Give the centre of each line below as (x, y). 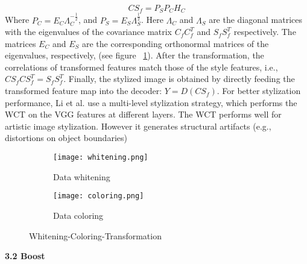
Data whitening (82, 176)
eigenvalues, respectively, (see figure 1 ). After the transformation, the (135, 55)
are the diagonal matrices (256, 20)
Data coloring (78, 215)
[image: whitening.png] (101, 158)
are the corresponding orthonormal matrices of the (175, 43)
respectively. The (265, 32)
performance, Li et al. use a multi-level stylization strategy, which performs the (151, 102)
